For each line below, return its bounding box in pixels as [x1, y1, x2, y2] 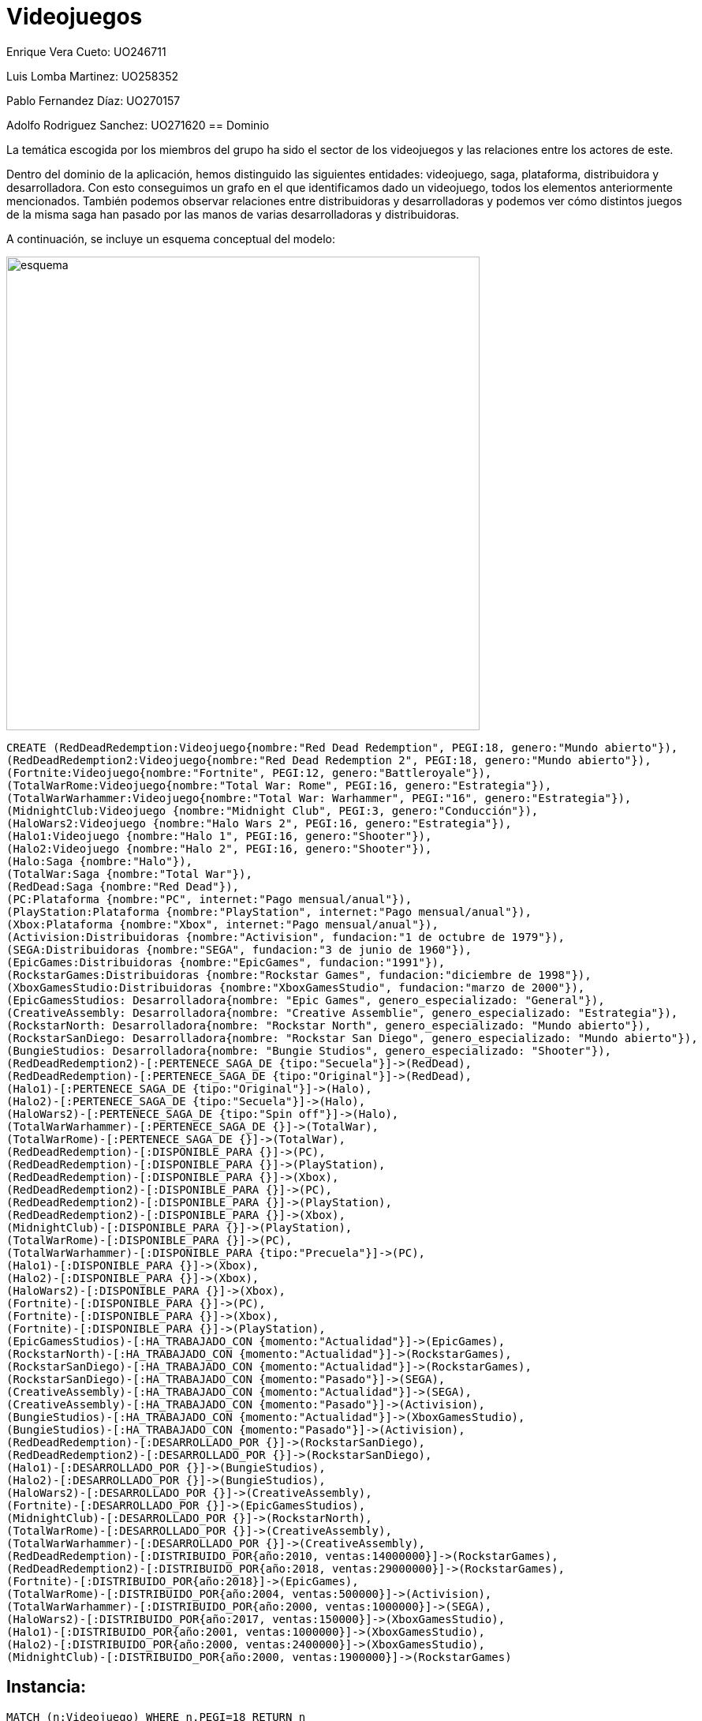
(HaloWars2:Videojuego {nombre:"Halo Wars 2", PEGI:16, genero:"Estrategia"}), [6, 816, 512, 830]
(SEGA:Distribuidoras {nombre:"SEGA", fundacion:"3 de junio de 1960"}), [6, 943, 472, 956]
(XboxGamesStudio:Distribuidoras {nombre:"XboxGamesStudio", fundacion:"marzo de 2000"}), [6, 980, 585, 994]
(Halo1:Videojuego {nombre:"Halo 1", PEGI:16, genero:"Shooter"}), [6, 829, 432, 842]
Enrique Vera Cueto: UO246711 [6, 44, 166, 58]
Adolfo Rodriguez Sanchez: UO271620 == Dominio [6, 118, 270, 132]
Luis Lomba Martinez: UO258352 [6, 69, 179, 83]
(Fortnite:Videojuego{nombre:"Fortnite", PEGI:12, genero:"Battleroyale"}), [6, 766, 492, 779]
